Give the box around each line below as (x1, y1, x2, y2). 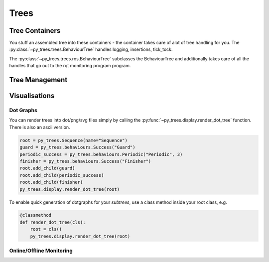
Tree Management (9, 76, 68, 84)
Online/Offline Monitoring (9, 247, 73, 254)
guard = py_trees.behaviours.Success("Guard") (19, 144, 135, 150)
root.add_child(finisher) (19, 179, 83, 185)
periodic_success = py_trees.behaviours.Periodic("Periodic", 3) (19, 151, 183, 157)
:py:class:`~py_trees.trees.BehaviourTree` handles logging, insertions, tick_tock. (9, 46, 173, 52)
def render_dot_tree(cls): (19, 219, 86, 225)
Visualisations (9, 92, 55, 100)
